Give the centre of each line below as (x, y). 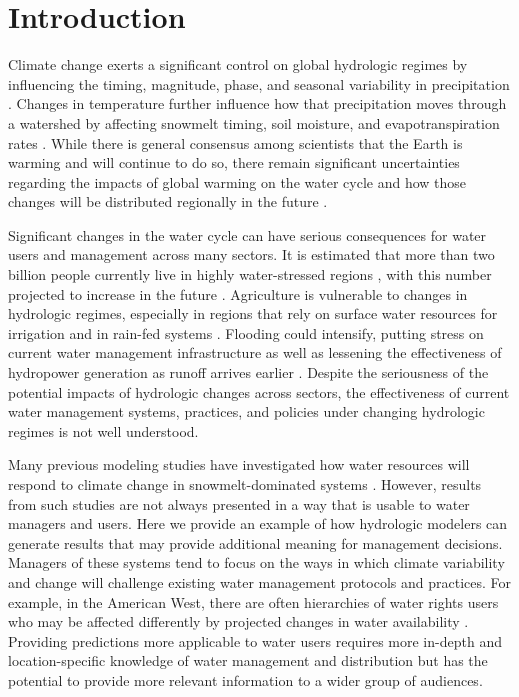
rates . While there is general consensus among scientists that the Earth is (235, 142)
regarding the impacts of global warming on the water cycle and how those (237, 181)
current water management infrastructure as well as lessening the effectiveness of (255, 352)
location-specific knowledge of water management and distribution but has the (248, 660)
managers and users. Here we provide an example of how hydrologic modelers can (258, 523)
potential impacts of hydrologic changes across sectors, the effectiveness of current (259, 391)
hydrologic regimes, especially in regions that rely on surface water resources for (253, 313)
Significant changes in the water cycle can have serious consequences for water (247, 234)
